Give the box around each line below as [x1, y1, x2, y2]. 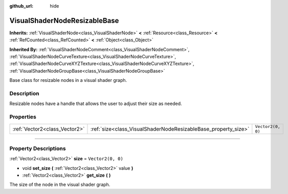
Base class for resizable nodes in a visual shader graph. [9, 77, 127, 83]
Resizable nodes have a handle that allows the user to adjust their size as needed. [9, 100, 182, 107]
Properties [9, 113, 37, 120]
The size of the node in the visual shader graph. [9, 182, 110, 188]
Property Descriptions [9, 145, 66, 152]
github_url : [9, 3, 33, 9]
